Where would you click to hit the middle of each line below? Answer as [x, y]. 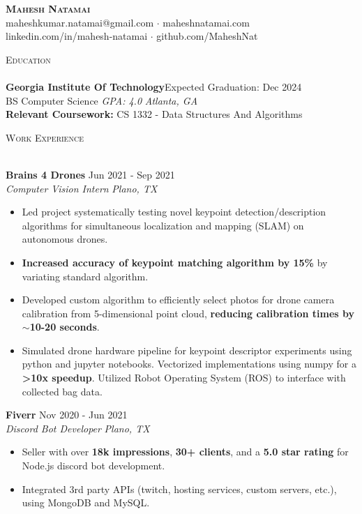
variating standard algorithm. [85, 276]
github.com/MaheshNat [207, 36]
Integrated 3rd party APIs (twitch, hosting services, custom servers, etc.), [179, 489]
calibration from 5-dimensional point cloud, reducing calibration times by [188, 313]
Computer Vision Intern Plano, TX [82, 188]
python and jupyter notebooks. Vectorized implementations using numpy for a [189, 364]
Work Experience [45, 137]
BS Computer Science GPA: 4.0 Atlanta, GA [102, 100]
